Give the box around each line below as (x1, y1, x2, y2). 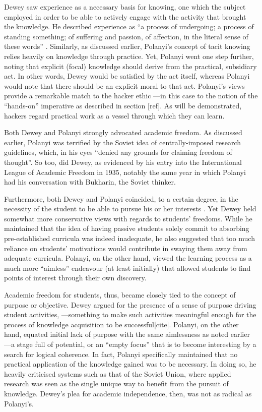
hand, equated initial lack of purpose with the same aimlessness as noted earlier (4, 329, 250, 339)
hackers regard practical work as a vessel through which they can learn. (4, 110, 225, 121)
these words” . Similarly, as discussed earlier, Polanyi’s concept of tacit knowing (4, 41, 250, 51)
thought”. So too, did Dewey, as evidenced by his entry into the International (4, 156, 242, 167)
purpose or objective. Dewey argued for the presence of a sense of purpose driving (4, 299, 256, 310)
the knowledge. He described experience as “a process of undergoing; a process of (4, 21, 254, 32)
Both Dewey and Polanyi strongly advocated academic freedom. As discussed (4, 127, 242, 138)
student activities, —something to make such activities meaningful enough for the (4, 309, 256, 320)
